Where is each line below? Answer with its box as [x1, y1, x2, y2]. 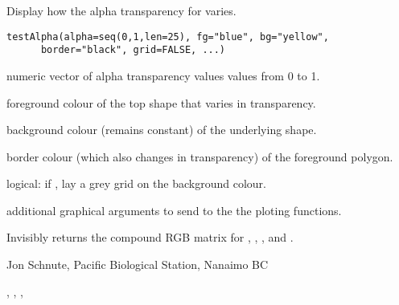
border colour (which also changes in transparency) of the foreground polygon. [6, 148, 393, 165]
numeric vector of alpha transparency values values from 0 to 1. [6, 67, 320, 83]
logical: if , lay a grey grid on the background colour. [6, 175, 266, 192]
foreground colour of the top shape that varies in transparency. [6, 94, 316, 111]
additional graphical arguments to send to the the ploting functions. [6, 201, 342, 218]
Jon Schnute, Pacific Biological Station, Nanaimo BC [6, 256, 269, 273]
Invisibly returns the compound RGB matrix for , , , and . [6, 229, 294, 246]
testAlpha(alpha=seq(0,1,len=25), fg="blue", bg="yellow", [6, 31, 329, 43]
